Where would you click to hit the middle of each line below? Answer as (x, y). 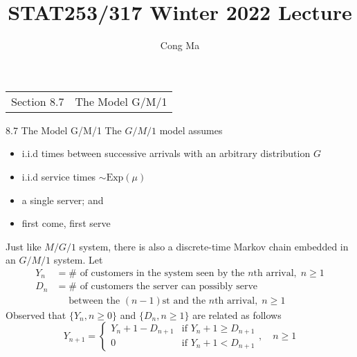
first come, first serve (66, 223)
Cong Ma (180, 45)
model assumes (191, 130)
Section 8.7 (38, 101)
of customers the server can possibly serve (169, 287)
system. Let (78, 260)
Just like (24, 246)
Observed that (36, 314)
